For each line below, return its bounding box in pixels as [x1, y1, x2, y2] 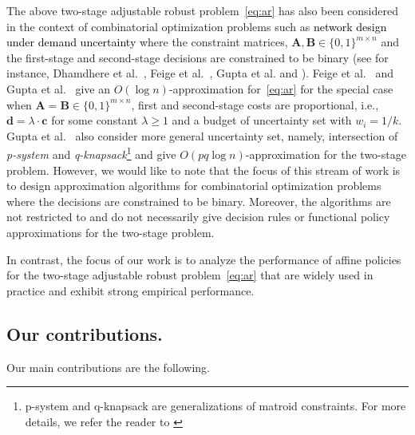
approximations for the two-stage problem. [6, 223, 215, 240]
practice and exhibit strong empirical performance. [6, 282, 255, 299]
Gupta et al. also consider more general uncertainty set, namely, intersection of [6, 127, 398, 144]
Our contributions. [6, 321, 163, 346]
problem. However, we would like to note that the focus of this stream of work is [6, 161, 401, 178]
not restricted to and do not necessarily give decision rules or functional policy [6, 208, 390, 225]
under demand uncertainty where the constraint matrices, [6, 34, 288, 50]
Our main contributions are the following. [6, 358, 210, 375]
